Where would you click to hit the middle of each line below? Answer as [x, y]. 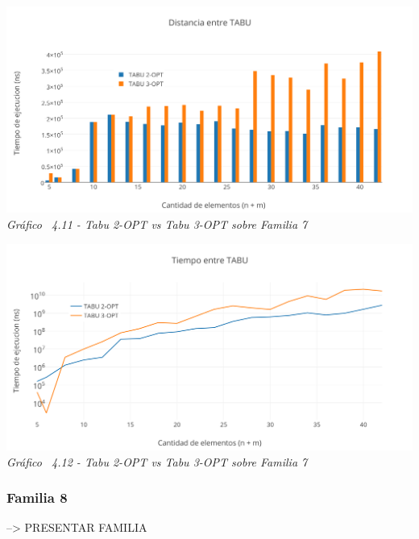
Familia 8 [37, 498]
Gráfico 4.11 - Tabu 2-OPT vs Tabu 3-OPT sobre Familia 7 [157, 224]
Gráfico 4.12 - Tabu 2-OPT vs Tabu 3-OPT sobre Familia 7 [157, 461]
